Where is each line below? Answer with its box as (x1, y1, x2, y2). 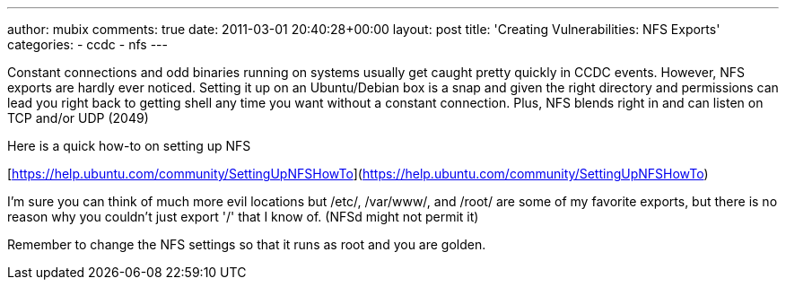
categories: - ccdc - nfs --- (7, 37, 168, 52)
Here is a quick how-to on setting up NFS (7, 138, 251, 153)
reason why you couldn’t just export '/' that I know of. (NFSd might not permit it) (7, 209, 479, 224)
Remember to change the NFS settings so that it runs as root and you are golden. (7, 237, 486, 252)
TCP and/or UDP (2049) (7, 110, 149, 126)
